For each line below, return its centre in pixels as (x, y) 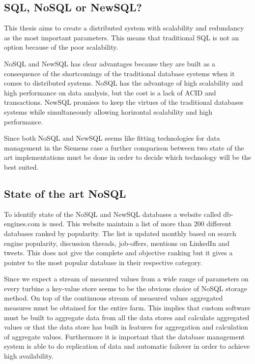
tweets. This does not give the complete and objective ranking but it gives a (118, 253)
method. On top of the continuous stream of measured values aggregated (113, 298)
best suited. (21, 167)
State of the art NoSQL (65, 193)
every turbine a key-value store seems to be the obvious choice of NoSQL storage (126, 288)
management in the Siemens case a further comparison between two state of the (124, 147)
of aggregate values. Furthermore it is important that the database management (125, 336)
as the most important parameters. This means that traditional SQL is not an (122, 37)
